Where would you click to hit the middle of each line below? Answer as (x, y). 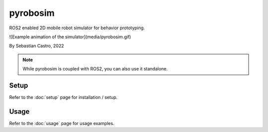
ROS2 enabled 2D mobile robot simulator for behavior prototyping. (77, 28)
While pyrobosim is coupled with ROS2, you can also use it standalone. (95, 69)
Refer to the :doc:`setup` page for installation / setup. (63, 97)
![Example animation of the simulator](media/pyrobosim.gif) (70, 37)
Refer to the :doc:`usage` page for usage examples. (62, 123)
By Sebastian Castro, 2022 (37, 46)
